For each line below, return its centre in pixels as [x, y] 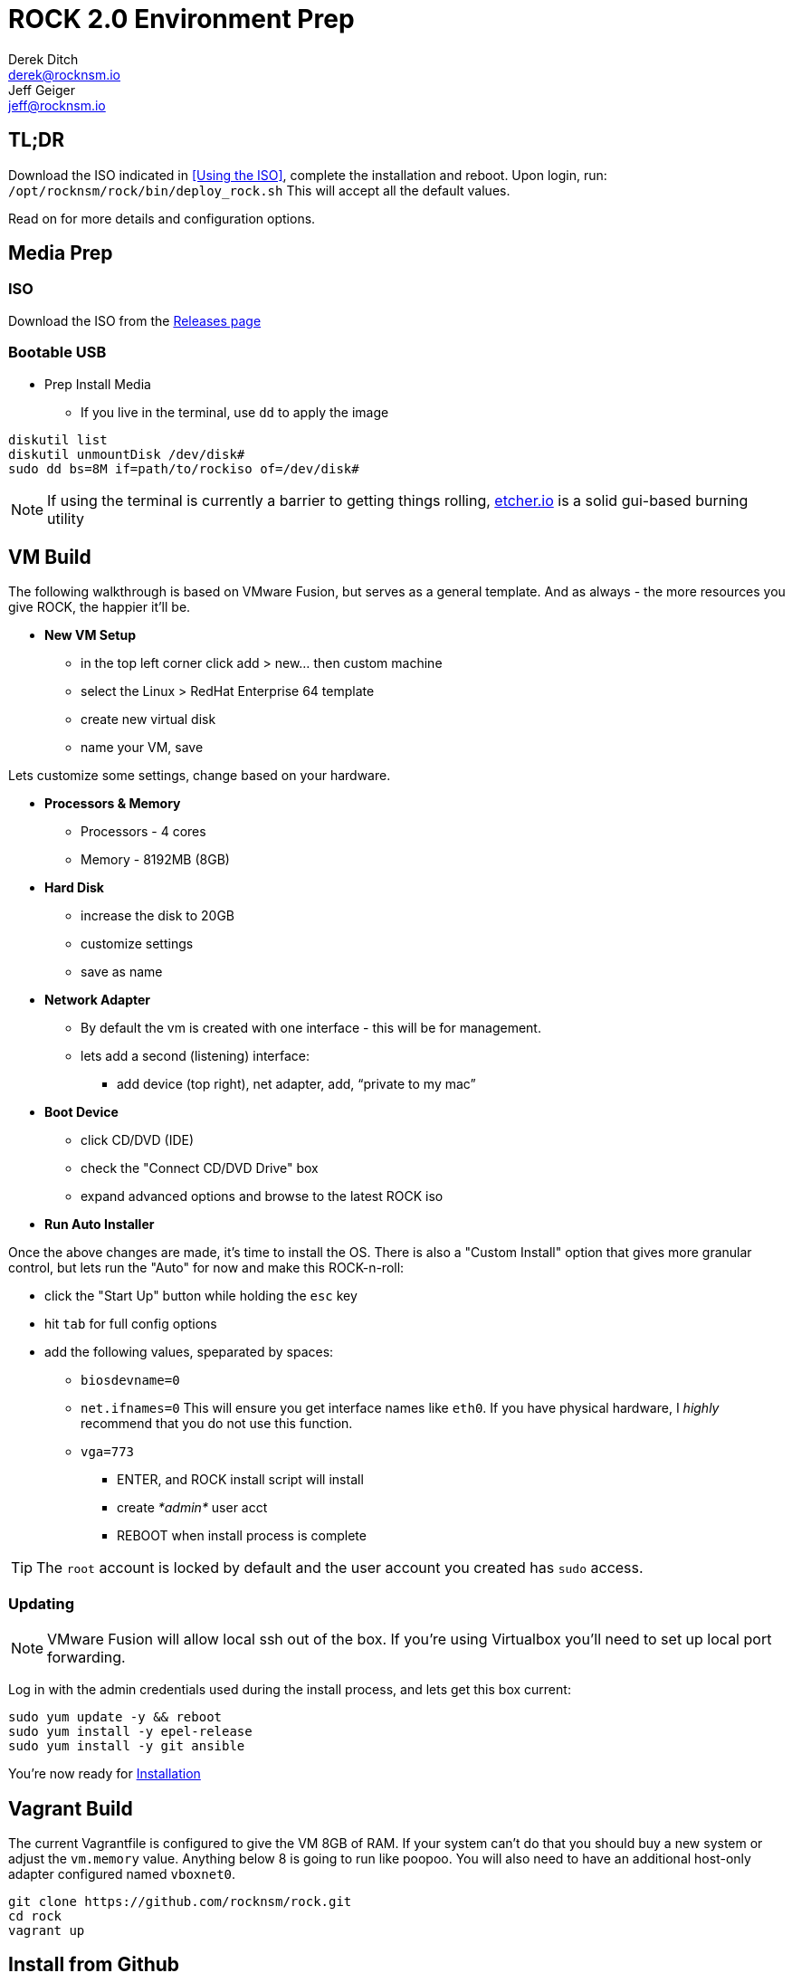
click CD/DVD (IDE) [138, 1140]
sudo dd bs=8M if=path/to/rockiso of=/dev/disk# [184, 468]
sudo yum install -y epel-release [130, 1732]
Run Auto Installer [100, 1225]
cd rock [35, 1916]
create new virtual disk [148, 720]
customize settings [137, 944]
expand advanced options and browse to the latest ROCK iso [262, 1196]
